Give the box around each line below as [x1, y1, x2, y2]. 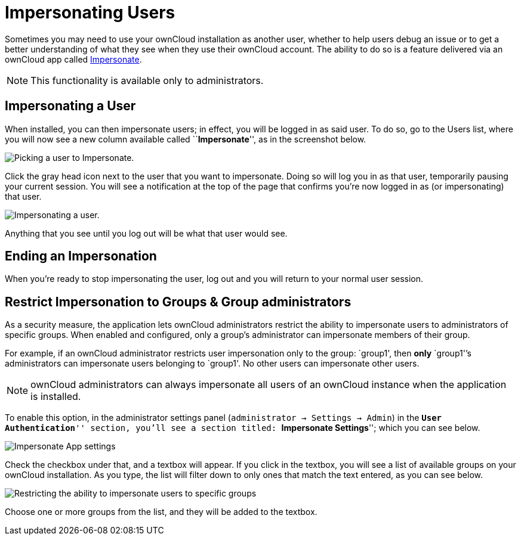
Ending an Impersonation [5, 249, 157, 264]
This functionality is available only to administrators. [30, 74, 264, 86]
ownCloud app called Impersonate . [5, 54, 142, 64]
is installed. [30, 390, 81, 403]
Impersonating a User [5, 98, 136, 114]
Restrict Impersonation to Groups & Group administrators [5, 294, 352, 309]
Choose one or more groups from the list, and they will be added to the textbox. [5, 507, 317, 517]
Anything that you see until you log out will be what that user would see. [5, 228, 288, 238]
